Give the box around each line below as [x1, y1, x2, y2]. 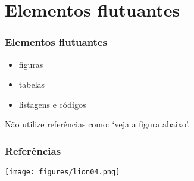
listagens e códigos [18, 98, 86, 110]
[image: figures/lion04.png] [5, 168, 120, 177]
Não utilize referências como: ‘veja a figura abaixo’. [5, 118, 190, 130]
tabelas [18, 78, 45, 90]
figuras [18, 58, 43, 70]
